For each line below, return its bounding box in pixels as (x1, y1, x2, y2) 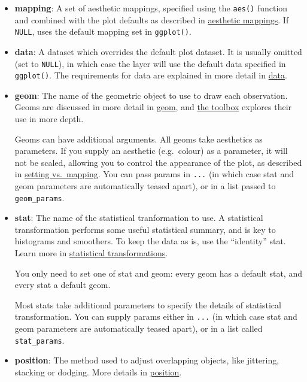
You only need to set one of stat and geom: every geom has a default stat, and (14, 266, 302, 279)
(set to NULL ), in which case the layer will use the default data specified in (14, 57, 286, 69)
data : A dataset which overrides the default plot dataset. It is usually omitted (14, 45, 302, 57)
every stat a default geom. (14, 278, 111, 291)
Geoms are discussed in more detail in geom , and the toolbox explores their (14, 101, 292, 113)
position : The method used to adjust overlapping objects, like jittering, (14, 354, 279, 366)
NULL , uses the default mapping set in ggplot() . (14, 25, 192, 38)
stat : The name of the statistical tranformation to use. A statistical (14, 211, 263, 224)
